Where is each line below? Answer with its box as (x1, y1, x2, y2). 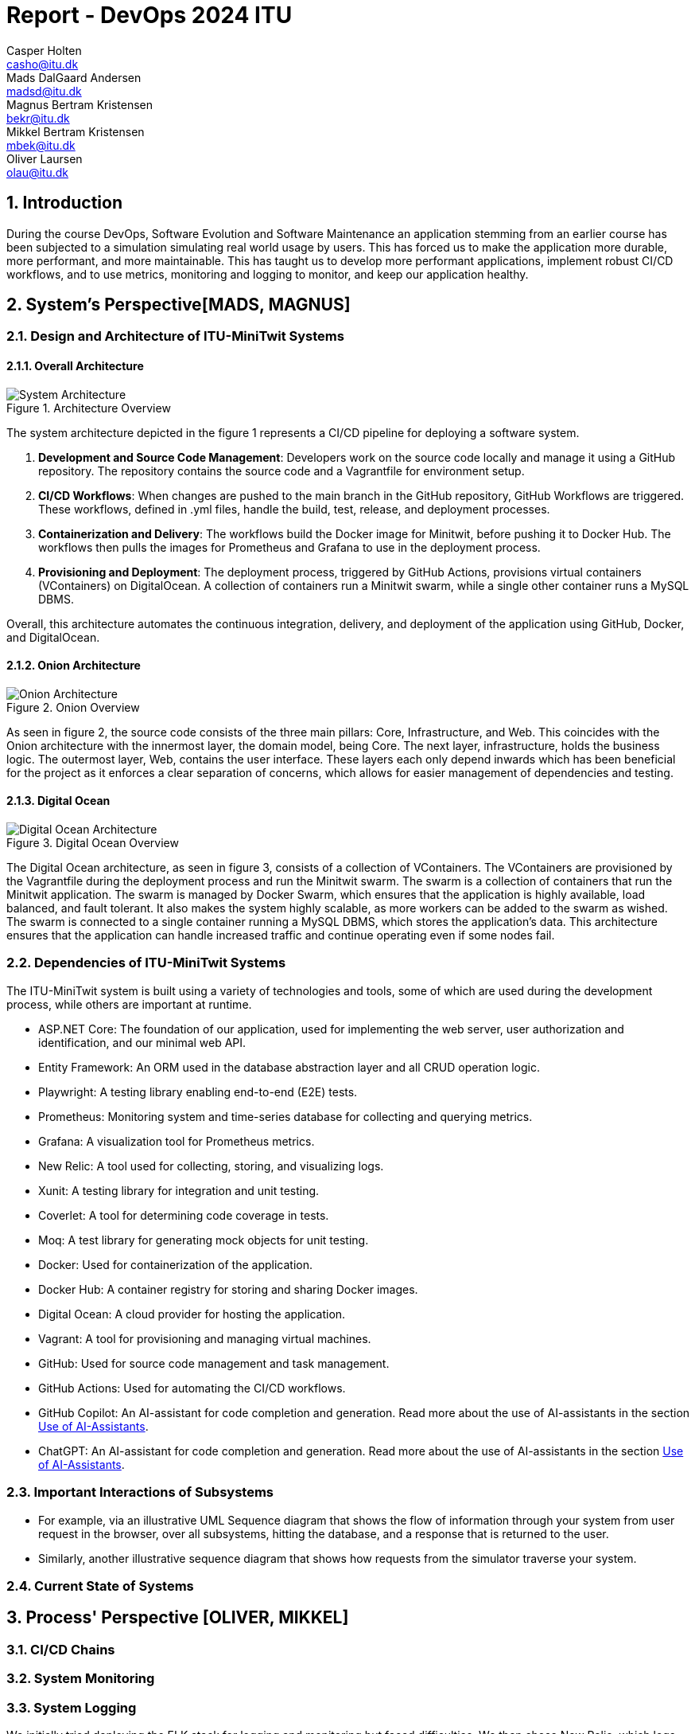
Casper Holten (6, 43, 82, 57)
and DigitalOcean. (6, 630, 100, 644)
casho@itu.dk (6, 57, 79, 71)
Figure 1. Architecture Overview (6, 400, 171, 415)
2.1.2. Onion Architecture (6, 658, 141, 673)
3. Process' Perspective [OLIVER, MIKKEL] (6, 1607, 349, 1628)
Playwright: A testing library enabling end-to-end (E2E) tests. (38, 1084, 358, 1099)
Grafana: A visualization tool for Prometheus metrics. (38, 1134, 315, 1148)
